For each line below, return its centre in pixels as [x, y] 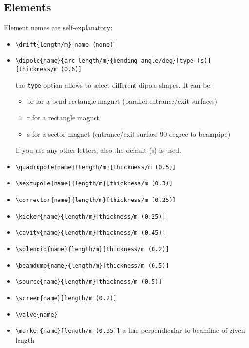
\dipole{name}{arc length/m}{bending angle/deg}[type [104, 61]
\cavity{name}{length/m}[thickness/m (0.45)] [90, 233]
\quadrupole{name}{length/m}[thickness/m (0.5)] [96, 167]
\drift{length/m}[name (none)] [66, 45]
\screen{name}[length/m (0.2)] [66, 299]
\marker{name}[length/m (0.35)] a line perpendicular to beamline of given [130, 330]
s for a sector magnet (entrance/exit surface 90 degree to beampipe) [129, 134]
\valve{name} [36, 315]
